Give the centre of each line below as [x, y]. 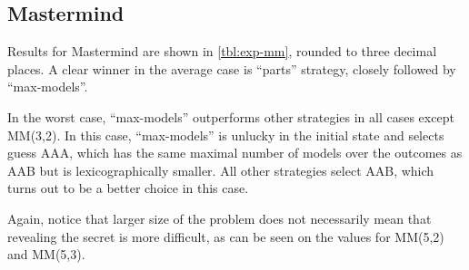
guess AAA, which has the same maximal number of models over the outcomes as [235, 153]
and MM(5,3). [46, 254]
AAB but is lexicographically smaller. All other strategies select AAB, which [221, 170]
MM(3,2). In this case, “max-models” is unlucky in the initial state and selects [226, 135]
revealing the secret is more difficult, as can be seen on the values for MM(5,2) [226, 236]
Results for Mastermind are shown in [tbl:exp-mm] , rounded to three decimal [222, 51]
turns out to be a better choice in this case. [128, 188]
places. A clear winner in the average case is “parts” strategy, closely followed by [232, 68]
